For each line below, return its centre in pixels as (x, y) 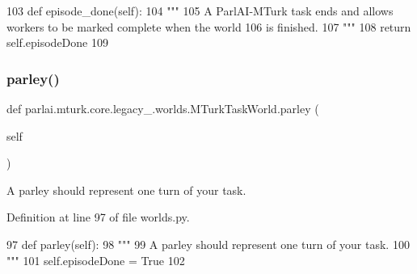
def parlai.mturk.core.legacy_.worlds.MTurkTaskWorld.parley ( (163, 108)
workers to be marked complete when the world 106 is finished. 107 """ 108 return (209, 26)
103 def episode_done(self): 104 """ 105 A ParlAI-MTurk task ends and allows (200, 11)
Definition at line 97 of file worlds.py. (98, 217)
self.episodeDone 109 (57, 42)
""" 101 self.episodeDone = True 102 (96, 260)
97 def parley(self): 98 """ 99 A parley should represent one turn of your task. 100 (208, 244)
